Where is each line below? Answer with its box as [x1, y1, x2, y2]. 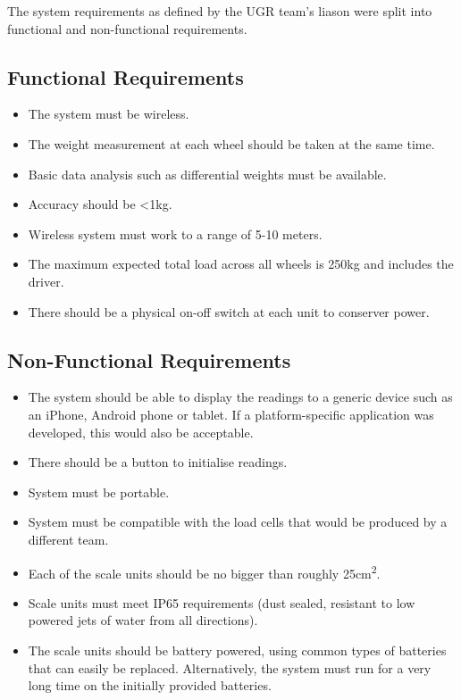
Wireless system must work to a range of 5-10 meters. [28, 224, 323, 243]
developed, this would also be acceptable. [28, 422, 254, 441]
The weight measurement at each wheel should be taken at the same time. [28, 134, 435, 153]
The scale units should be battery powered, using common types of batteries [28, 640, 447, 659]
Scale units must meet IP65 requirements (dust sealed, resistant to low [28, 593, 415, 612]
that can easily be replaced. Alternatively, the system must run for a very [28, 658, 432, 677]
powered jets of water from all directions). [28, 611, 258, 629]
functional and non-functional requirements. [7, 19, 247, 37]
